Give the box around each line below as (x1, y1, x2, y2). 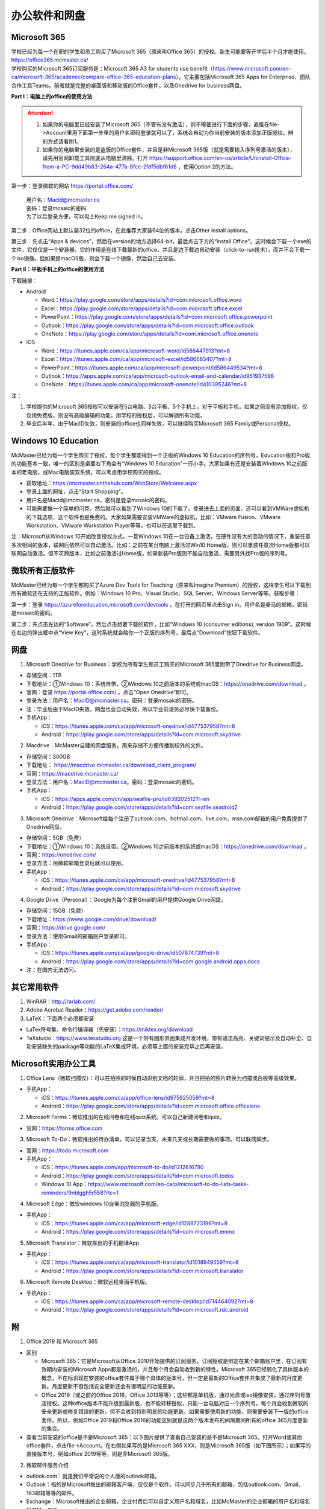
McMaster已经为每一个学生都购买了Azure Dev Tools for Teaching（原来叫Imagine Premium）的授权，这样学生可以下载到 (11, 581, 311, 589)
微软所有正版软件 (11, 565, 75, 576)
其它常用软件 (11, 981, 59, 992)
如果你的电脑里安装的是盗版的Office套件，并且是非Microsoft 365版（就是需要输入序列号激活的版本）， (42, 145, 296, 153)
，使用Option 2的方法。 (178, 163, 237, 170)
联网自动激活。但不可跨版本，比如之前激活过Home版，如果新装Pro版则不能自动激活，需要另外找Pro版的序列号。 (11, 550, 291, 557)
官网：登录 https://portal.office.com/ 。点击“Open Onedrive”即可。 (26, 689, 192, 696)
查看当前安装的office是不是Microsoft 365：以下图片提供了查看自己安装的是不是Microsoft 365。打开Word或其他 (26, 1434, 303, 1441)
